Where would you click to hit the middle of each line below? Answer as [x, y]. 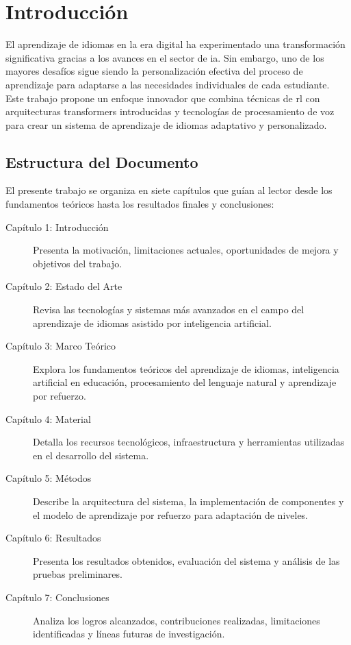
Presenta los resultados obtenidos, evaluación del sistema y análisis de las [186, 560]
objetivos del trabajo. [78, 263]
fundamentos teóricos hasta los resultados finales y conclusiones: [140, 204]
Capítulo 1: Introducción [57, 227]
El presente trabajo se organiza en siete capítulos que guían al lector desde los [169, 190]
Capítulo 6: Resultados [53, 538]
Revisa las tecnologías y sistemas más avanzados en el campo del [169, 309]
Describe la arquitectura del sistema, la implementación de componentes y [188, 501]
